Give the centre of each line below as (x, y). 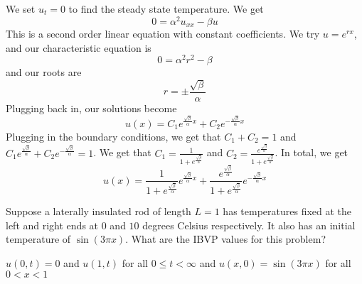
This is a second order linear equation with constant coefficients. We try (163, 34)
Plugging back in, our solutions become (91, 108)
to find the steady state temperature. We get (166, 9)
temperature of (38, 239)
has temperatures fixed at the (287, 211)
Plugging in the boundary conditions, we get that (113, 136)
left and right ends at (52, 225)
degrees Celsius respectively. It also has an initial (249, 225)
